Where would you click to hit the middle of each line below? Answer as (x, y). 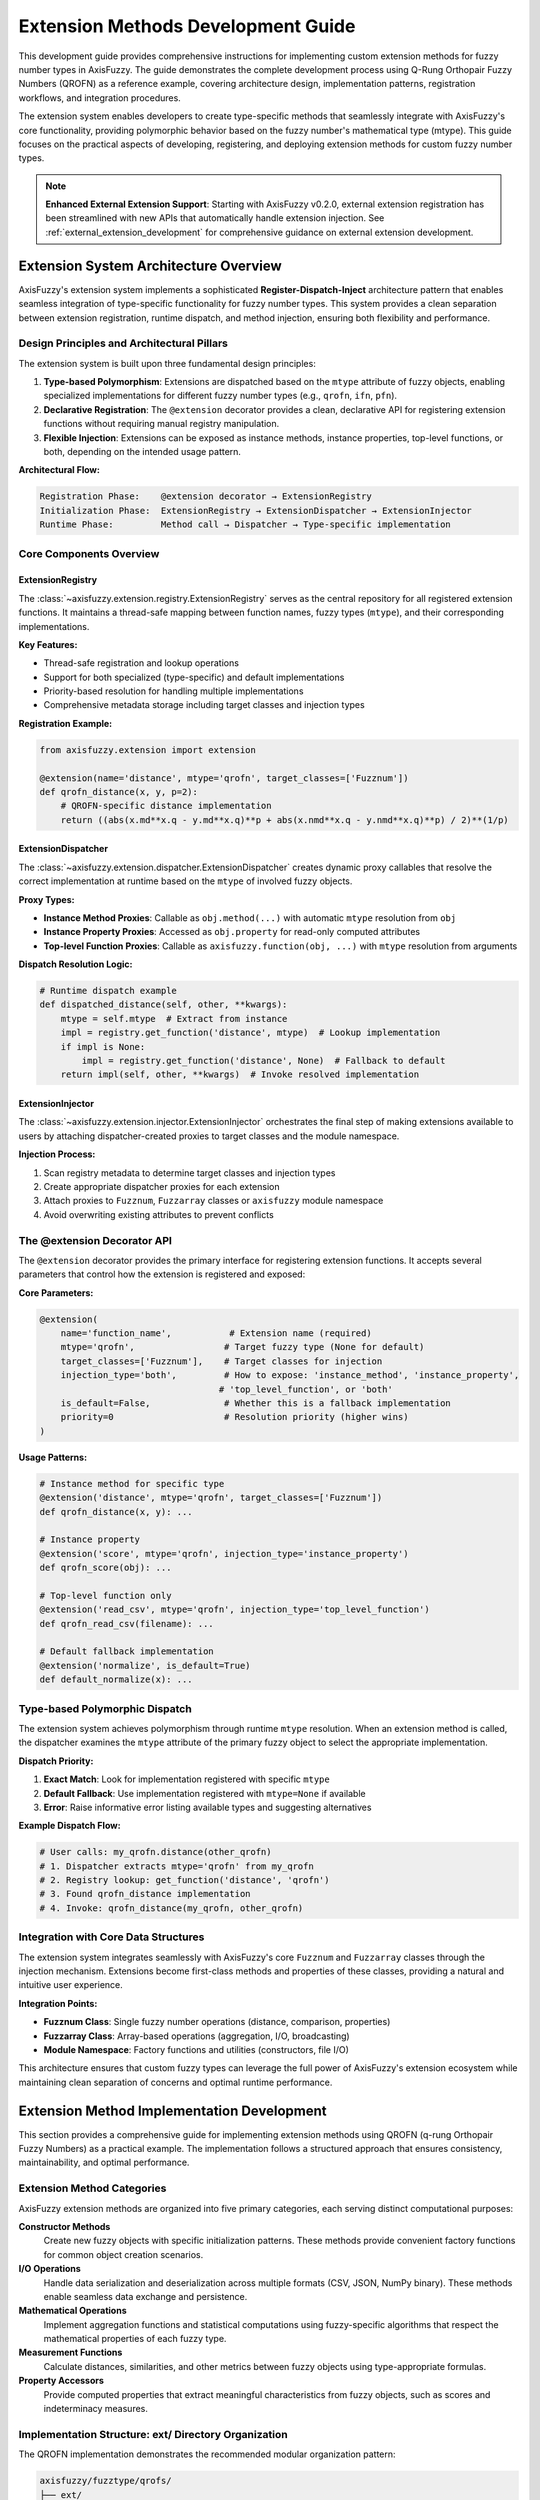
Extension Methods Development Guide (187, 26)
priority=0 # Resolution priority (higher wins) (234, 1417)
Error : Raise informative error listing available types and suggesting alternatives (207, 1807)
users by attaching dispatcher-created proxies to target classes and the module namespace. (209, 1136)
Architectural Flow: (59, 470)
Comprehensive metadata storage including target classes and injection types (204, 705)
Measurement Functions (70, 2352)
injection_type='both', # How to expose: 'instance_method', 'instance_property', (290, 1375)
